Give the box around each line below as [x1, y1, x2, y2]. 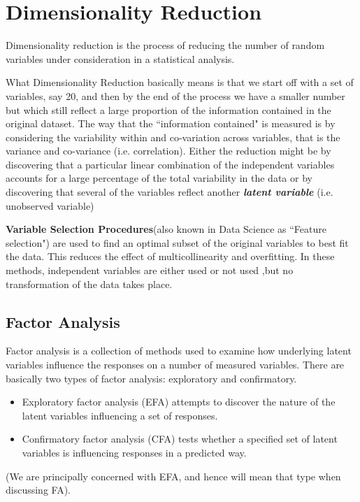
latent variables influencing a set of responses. [22, 408, 218, 422]
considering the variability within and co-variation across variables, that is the [6, 129, 340, 144]
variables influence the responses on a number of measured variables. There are [6, 357, 345, 372]
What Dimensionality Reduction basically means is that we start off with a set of [6, 75, 354, 89]
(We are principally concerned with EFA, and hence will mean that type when [6, 468, 341, 483]
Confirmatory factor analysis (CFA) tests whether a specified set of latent [22, 431, 338, 446]
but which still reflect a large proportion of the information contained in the [6, 102, 331, 117]
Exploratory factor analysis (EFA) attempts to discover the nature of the [22, 394, 336, 409]
